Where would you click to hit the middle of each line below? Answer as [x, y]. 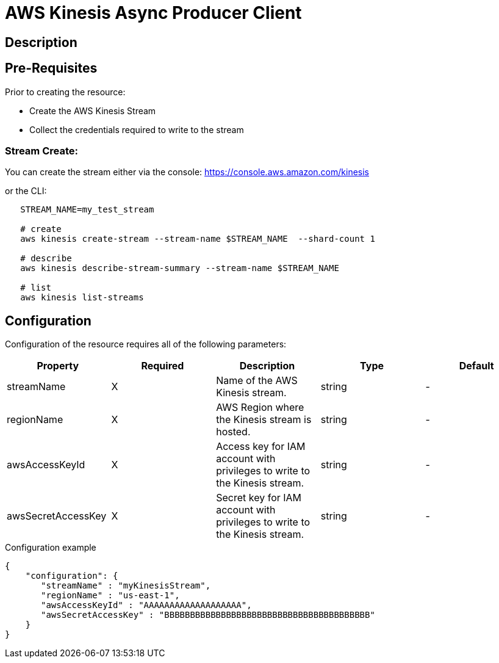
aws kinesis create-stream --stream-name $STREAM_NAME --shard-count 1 [198, 239]
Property [58, 366]
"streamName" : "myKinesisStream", [126, 586]
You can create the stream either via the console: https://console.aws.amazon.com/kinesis [187, 172]
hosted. [233, 432]
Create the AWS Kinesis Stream [93, 111]
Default [476, 366]
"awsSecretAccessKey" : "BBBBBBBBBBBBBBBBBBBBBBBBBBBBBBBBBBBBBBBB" [208, 615]
